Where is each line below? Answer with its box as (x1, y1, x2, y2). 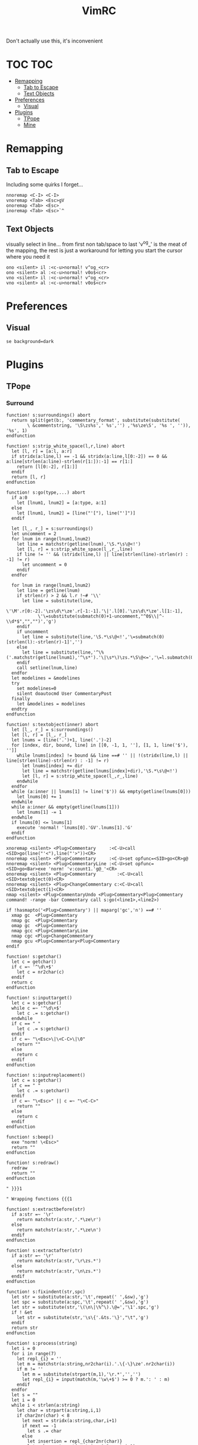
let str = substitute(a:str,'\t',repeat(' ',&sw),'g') (11, 1294, 149, 1300)
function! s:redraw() (6, 1160, 60, 1166)
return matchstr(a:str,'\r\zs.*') (16, 1258, 101, 1264)
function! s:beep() (6, 1134, 54, 1140)
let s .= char (27, 1428, 62, 1434)
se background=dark (6, 338, 54, 344)
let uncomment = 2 (11, 531, 57, 537)
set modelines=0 (16, 685, 57, 692)
